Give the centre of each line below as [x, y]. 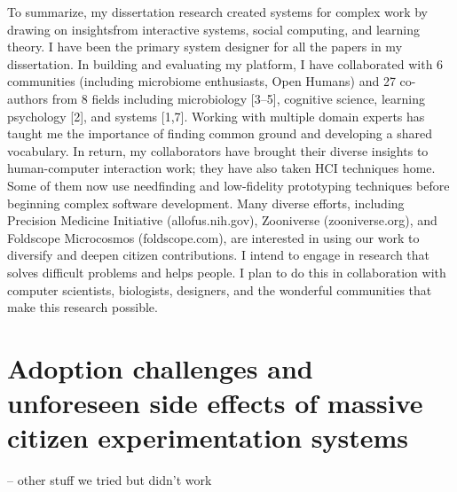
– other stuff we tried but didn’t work [110, 480]
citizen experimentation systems [208, 437]
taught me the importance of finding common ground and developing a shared [220, 133]
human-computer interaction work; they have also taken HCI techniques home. [221, 168]
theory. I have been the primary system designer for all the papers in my [205, 47]
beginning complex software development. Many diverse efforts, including [206, 203]
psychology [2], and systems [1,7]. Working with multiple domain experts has [216, 116]
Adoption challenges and [160, 367]
